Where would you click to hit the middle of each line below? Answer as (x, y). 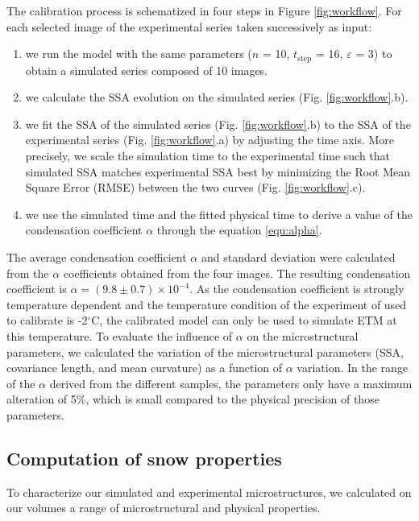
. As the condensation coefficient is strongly (297, 289)
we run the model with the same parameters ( (139, 54)
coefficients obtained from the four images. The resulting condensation (237, 273)
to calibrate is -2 (47, 320)
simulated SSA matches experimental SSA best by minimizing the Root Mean (218, 171)
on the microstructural (303, 335)
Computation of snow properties (144, 458)
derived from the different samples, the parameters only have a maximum (231, 383)
